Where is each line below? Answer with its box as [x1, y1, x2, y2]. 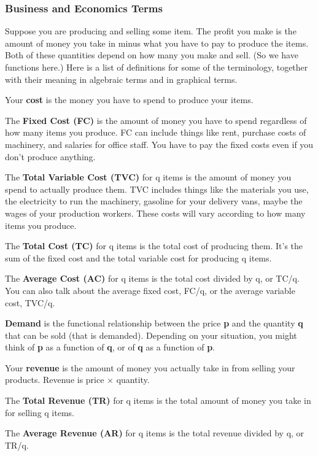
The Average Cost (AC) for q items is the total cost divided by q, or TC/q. [5, 272, 300, 285]
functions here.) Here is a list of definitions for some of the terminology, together [5, 61, 308, 73]
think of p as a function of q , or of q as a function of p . [5, 341, 215, 354]
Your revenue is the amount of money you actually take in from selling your [5, 361, 295, 374]
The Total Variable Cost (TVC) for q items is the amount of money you [5, 171, 292, 184]
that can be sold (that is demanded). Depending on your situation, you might [5, 328, 297, 341]
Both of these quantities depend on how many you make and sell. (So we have [5, 48, 298, 61]
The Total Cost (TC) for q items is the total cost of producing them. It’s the [5, 239, 303, 252]
